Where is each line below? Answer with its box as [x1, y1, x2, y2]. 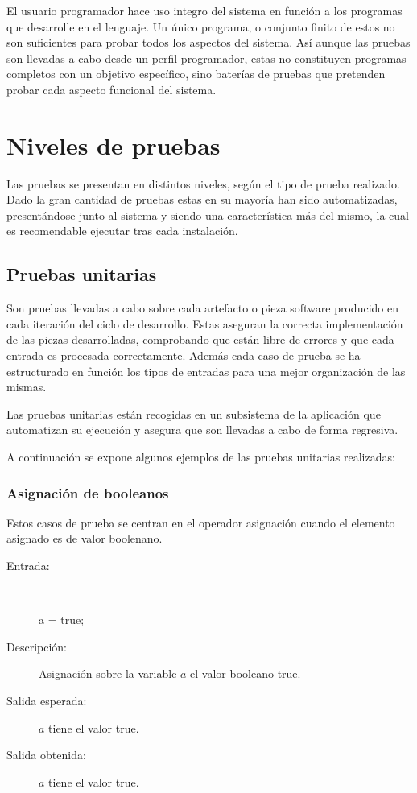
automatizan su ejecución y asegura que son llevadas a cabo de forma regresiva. [6, 421, 398, 438]
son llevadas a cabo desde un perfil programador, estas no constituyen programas [6, 49, 407, 66]
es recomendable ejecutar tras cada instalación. [6, 222, 238, 239]
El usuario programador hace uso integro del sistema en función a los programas [6, 2, 403, 19]
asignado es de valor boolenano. [6, 530, 163, 547]
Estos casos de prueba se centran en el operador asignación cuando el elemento [6, 514, 395, 531]
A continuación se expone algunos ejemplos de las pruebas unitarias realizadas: [6, 448, 395, 465]
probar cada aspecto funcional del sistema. [6, 81, 217, 97]
